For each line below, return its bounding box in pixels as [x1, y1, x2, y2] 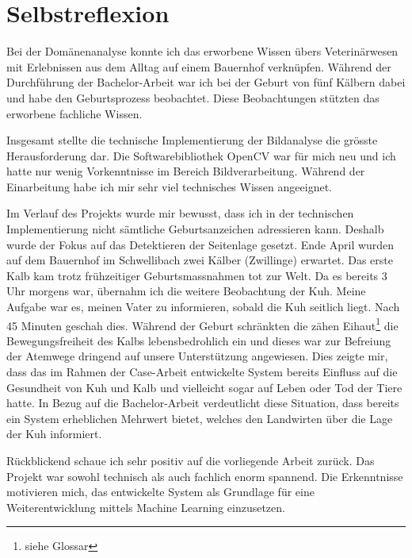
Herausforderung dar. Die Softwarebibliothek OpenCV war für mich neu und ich [6, 147, 396, 164]
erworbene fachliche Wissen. [6, 105, 143, 121]
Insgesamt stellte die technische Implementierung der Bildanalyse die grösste [6, 132, 378, 148]
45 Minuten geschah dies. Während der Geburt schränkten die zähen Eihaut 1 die [6, 314, 399, 333]
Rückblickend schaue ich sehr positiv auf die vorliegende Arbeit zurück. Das [6, 452, 375, 469]
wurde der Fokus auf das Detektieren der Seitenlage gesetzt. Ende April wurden [6, 236, 395, 252]
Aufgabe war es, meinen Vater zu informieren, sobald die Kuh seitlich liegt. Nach [6, 298, 400, 315]
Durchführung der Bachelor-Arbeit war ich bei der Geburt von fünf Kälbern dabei [6, 74, 406, 90]
